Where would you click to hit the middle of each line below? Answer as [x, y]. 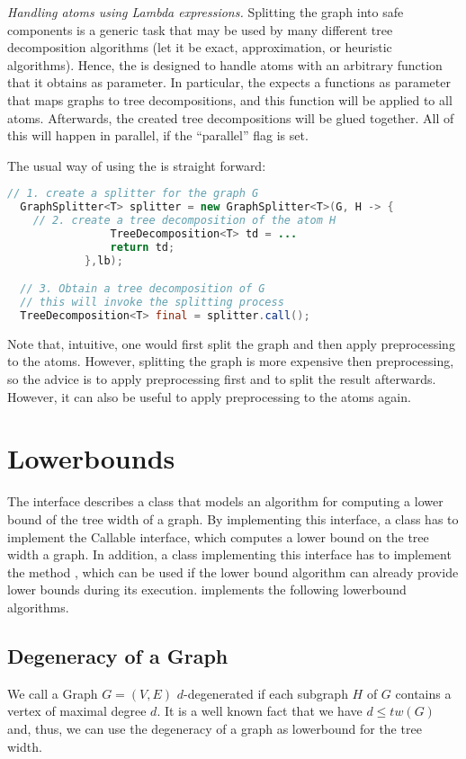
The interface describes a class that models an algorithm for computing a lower [225, 501]
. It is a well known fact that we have [260, 711]
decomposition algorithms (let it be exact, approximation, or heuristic [200, 47]
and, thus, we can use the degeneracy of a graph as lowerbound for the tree [215, 728]
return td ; [143, 247]
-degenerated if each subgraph [265, 693]
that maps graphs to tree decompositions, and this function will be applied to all [230, 99]
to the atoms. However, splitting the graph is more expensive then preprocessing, [231, 361]
